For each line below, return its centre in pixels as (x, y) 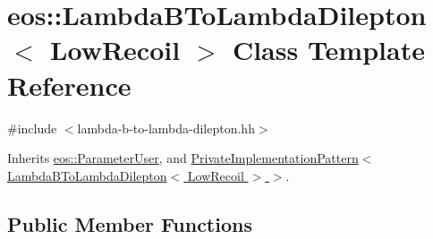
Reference (69, 85)
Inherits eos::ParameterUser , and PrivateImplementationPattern (183, 158)
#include (32, 128)
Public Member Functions (130, 223)
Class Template (328, 50)
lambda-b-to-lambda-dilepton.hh (166, 128)
